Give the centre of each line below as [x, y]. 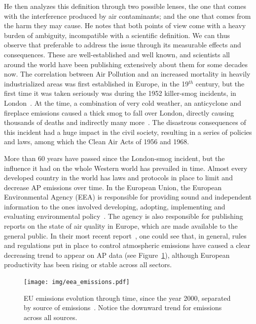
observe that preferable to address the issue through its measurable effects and [123, 45]
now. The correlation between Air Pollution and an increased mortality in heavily [127, 74]
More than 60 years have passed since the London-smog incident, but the [114, 158]
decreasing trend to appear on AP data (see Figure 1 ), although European [117, 255]
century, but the [220, 83]
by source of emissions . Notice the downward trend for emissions [123, 307]
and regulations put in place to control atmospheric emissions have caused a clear [127, 245]
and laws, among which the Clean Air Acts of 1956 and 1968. [97, 142]
